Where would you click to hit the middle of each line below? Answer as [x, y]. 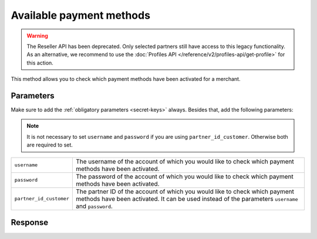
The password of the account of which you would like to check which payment [184, 176]
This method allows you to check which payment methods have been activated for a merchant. [126, 79]
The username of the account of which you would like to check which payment [185, 161]
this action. [40, 63]
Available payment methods [81, 15]
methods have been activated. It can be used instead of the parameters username [187, 199]
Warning [37, 36]
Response [30, 222]
